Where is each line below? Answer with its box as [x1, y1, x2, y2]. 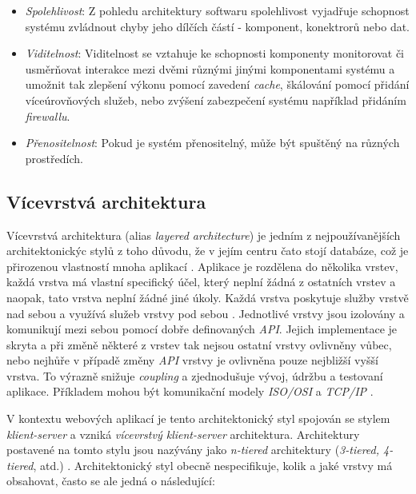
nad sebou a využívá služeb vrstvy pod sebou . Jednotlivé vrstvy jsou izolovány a [6, 305, 405, 321]
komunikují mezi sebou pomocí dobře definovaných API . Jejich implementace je [6, 321, 398, 337]
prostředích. [25, 149, 83, 166]
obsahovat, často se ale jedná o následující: [6, 472, 215, 489]
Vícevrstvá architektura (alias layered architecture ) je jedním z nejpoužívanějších [6, 226, 401, 243]
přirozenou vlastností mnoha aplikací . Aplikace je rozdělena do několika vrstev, [6, 257, 398, 274]
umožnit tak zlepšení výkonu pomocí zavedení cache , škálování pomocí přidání [25, 76, 410, 93]
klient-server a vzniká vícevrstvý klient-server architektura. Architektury [6, 425, 360, 442]
